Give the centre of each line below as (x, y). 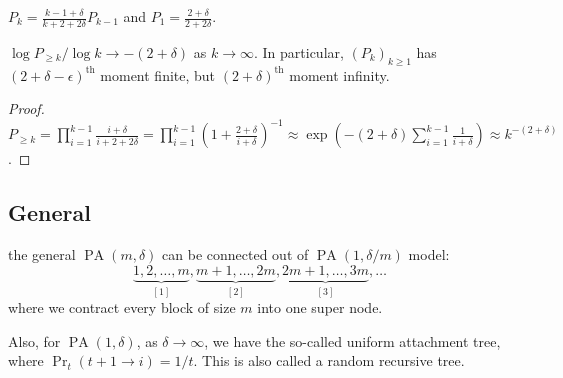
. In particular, (298, 51)
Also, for (34, 340)
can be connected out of (235, 254)
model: (429, 254)
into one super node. (320, 307)
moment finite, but (158, 74)
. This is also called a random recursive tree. (329, 360)
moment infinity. (339, 74)
